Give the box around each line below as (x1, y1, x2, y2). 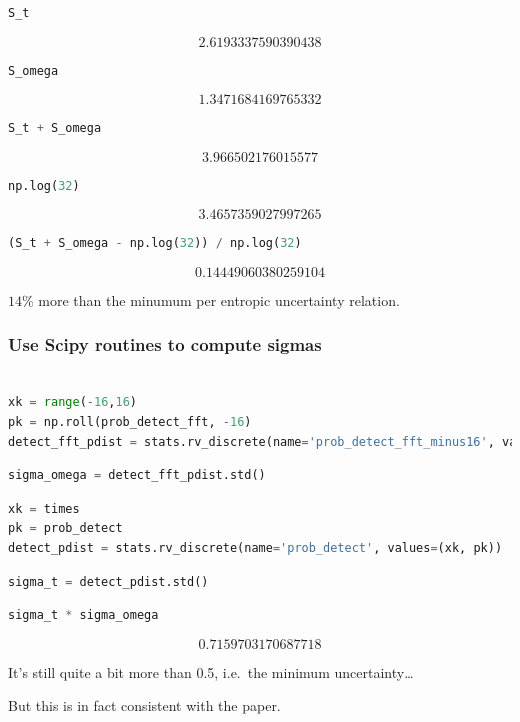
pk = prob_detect (8, 521, 123, 536)
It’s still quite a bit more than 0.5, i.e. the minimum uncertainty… (8, 661, 414, 682)
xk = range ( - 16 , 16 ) (8, 395, 137, 410)
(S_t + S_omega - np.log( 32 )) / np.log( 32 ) (8, 236, 302, 251)
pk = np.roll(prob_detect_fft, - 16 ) (8, 414, 252, 429)
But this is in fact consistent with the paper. (8, 695, 281, 716)
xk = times (8, 501, 80, 516)
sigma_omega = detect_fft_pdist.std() (8, 468, 266, 483)
